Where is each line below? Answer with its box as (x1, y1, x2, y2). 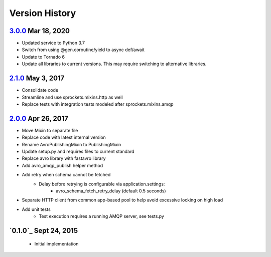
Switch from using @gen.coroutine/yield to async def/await (22, 47, 145, 53)
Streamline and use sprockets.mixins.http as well (22, 94, 123, 100)
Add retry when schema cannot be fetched (22, 172, 111, 178)
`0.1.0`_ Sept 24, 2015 (9, 226, 78, 235)
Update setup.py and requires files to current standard (22, 148, 134, 154)
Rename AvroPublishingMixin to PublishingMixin (22, 141, 121, 147)
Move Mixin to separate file (22, 127, 78, 133)
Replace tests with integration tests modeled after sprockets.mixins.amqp (22, 101, 174, 107)
